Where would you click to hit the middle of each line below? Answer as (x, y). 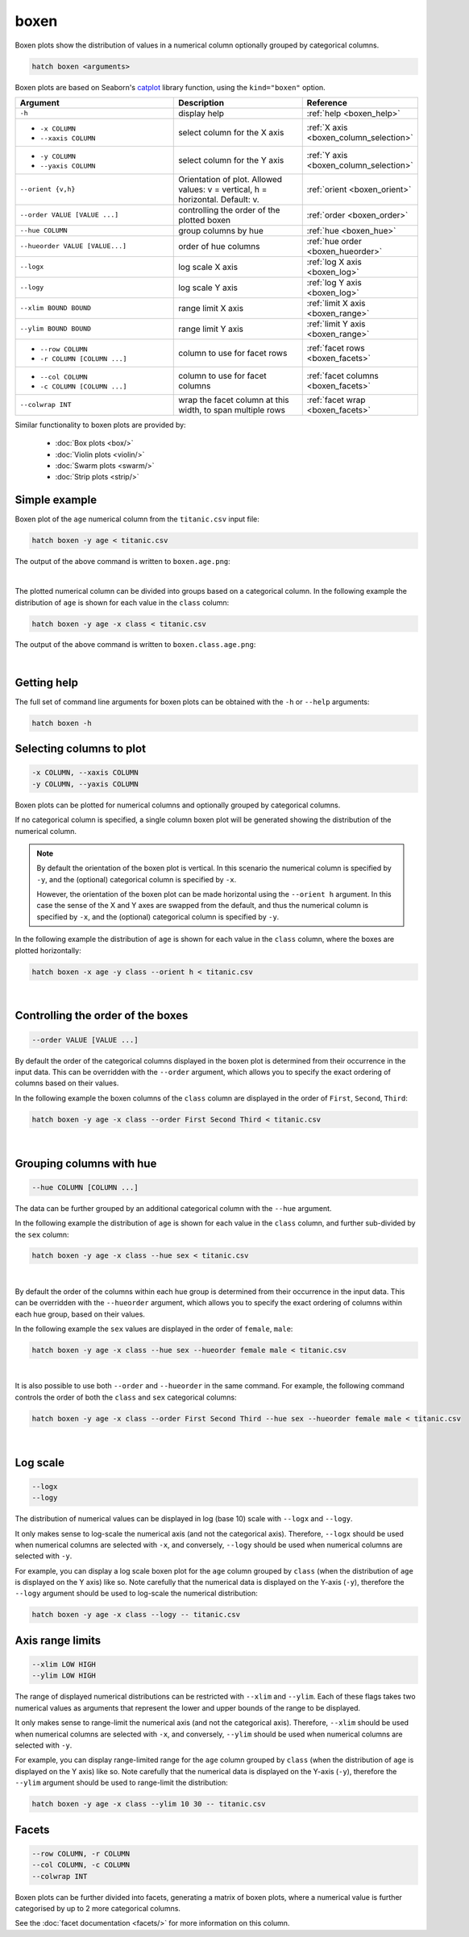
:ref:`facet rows (336, 348)
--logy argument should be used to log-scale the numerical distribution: (136, 1593)
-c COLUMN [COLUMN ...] (83, 386)
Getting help (46, 682)
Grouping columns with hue (86, 1163)
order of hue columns (219, 246)
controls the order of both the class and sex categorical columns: (126, 1397)
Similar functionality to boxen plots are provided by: (100, 425)
